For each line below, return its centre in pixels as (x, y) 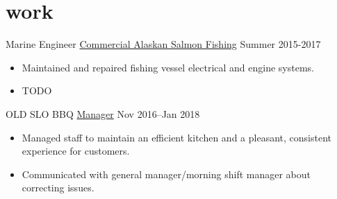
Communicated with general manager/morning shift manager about (166, 174)
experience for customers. (76, 151)
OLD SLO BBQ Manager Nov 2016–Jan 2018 (103, 113)
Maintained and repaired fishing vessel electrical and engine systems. (168, 67)
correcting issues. (58, 188)
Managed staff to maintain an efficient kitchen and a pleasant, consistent (176, 137)
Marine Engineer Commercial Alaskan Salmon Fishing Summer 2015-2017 (163, 44)
